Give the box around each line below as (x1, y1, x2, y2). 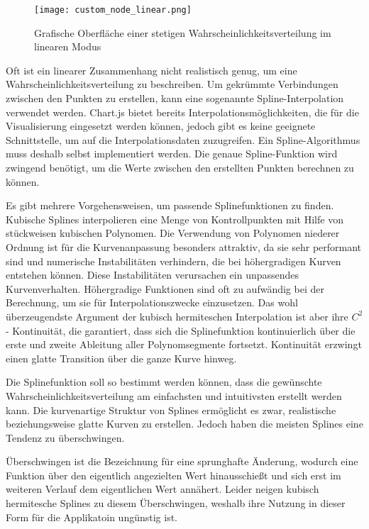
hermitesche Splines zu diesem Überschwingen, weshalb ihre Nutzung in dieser (6, 496, 346, 511)
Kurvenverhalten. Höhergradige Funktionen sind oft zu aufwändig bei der (6, 281, 324, 296)
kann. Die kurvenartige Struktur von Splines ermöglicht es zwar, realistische (6, 402, 336, 417)
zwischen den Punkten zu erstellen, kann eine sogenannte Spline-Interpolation (6, 91, 344, 106)
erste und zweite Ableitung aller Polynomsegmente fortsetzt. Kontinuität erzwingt (6, 337, 362, 352)
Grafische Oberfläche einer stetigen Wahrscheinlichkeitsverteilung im (34, 25, 331, 40)
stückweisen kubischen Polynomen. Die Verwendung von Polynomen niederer (6, 225, 340, 240)
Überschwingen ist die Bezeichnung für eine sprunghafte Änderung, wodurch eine (6, 454, 358, 469)
